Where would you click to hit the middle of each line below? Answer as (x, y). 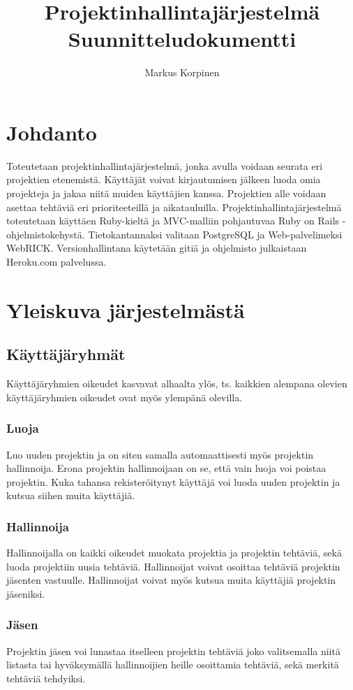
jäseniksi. (26, 593)
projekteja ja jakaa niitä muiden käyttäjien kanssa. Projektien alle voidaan (166, 193)
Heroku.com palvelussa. (57, 261)
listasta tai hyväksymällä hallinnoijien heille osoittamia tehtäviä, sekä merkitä (173, 664)
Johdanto (52, 132)
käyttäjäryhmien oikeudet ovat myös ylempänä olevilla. (125, 397)
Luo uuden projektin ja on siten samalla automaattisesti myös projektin (160, 454)
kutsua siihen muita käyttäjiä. (71, 495)
